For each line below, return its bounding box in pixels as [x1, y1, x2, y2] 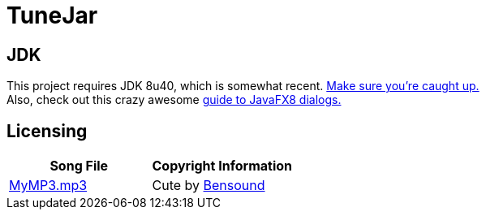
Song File [49, 158, 109, 175]
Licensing [6, 120, 88, 141]
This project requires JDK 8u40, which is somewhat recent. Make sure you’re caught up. [6, 79, 480, 93]
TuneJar [6, 2, 98, 29]
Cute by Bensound [152, 177, 265, 194]
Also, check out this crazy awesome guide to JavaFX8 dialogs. [6, 93, 342, 107]
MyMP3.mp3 [9, 177, 88, 194]
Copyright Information [152, 158, 292, 175]
